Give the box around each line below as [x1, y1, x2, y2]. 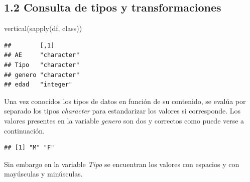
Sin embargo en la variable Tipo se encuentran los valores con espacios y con [4, 158, 239, 169]
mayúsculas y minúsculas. [4, 168, 83, 179]
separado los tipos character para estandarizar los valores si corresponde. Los [4, 105, 241, 116]
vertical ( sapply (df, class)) [4, 23, 82, 33]
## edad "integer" [4, 81, 73, 88]
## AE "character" [4, 51, 80, 59]
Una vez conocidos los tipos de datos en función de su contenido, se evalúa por [4, 95, 246, 106]
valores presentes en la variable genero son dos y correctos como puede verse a [4, 115, 244, 125]
